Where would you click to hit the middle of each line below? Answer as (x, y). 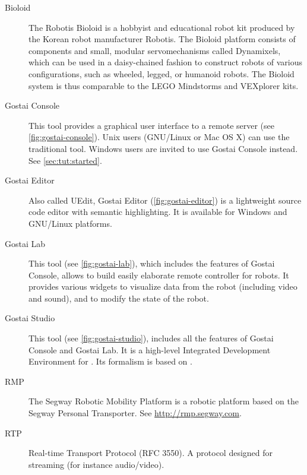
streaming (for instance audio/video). (96, 464)
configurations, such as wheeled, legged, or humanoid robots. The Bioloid (162, 73)
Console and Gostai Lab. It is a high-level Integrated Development (150, 349)
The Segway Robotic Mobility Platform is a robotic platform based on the (164, 401)
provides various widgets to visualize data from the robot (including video (163, 286)
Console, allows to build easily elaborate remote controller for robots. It (159, 275)
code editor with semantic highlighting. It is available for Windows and (158, 212)
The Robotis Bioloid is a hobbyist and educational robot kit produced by (162, 27)
